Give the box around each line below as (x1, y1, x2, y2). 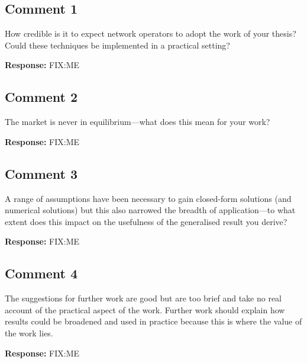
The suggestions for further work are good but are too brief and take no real (5, 292, 282, 304)
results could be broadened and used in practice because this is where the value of (5, 315, 302, 327)
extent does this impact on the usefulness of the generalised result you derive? (5, 215, 287, 227)
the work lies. (5, 326, 53, 339)
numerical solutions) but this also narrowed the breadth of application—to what (5, 204, 296, 216)
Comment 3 (5, 164, 78, 182)
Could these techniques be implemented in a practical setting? (5, 38, 230, 51)
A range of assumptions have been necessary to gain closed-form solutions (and (5, 192, 292, 204)
